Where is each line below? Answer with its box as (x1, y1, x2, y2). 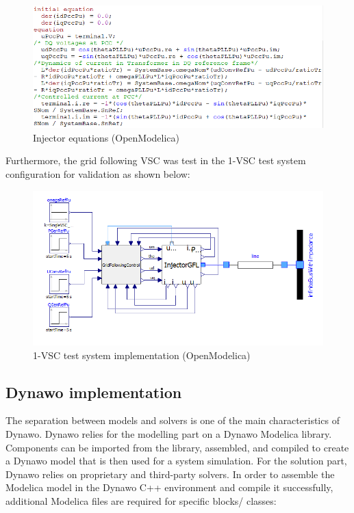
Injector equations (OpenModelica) (33, 130, 180, 144)
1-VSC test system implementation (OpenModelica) (33, 347, 251, 362)
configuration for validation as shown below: (5, 166, 190, 181)
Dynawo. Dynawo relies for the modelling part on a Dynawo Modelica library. (5, 427, 332, 441)
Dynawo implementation (5, 381, 182, 402)
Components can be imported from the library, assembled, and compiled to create (5, 440, 349, 454)
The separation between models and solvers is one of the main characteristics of (5, 413, 340, 428)
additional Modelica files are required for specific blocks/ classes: (5, 494, 277, 508)
